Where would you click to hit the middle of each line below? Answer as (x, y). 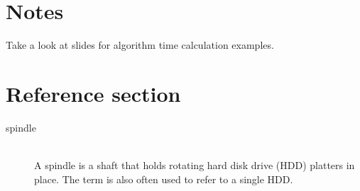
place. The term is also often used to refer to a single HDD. (164, 179)
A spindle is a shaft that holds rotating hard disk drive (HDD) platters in (195, 165)
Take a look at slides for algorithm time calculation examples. (140, 45)
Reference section (93, 93)
